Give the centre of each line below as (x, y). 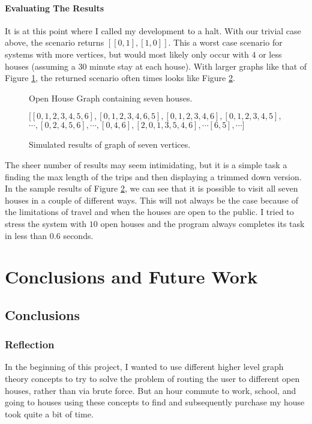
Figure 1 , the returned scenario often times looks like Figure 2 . (120, 78)
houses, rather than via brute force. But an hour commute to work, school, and (151, 390)
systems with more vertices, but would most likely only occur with (127, 54)
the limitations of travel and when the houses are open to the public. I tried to (149, 212)
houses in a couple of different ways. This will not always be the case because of (151, 200)
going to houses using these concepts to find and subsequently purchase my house (155, 402)
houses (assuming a (40, 66)
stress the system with (46, 223)
